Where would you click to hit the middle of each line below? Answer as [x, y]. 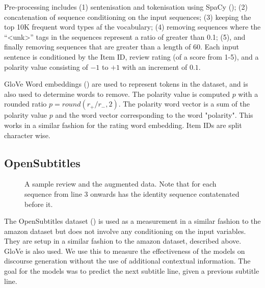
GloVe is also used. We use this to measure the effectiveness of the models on [125, 251]
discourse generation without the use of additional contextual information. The [127, 261]
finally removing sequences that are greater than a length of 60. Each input [122, 47]
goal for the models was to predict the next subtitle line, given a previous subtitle [132, 271]
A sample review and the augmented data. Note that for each [121, 184]
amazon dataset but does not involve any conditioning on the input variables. [125, 231]
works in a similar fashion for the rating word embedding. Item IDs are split [123, 125]
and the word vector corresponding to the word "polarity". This [154, 115]
